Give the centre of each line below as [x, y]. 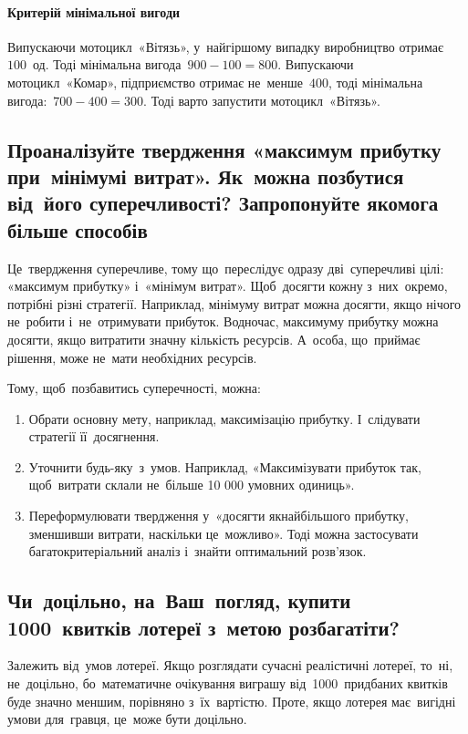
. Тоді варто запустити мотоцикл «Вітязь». [262, 100]
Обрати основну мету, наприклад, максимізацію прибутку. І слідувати [224, 418]
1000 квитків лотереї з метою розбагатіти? [203, 627]
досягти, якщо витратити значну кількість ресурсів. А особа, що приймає [214, 339]
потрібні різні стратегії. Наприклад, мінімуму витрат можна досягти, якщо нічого [234, 303]
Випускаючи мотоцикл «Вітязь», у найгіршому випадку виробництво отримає [225, 46]
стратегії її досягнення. [94, 436]
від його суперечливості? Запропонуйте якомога [223, 203]
